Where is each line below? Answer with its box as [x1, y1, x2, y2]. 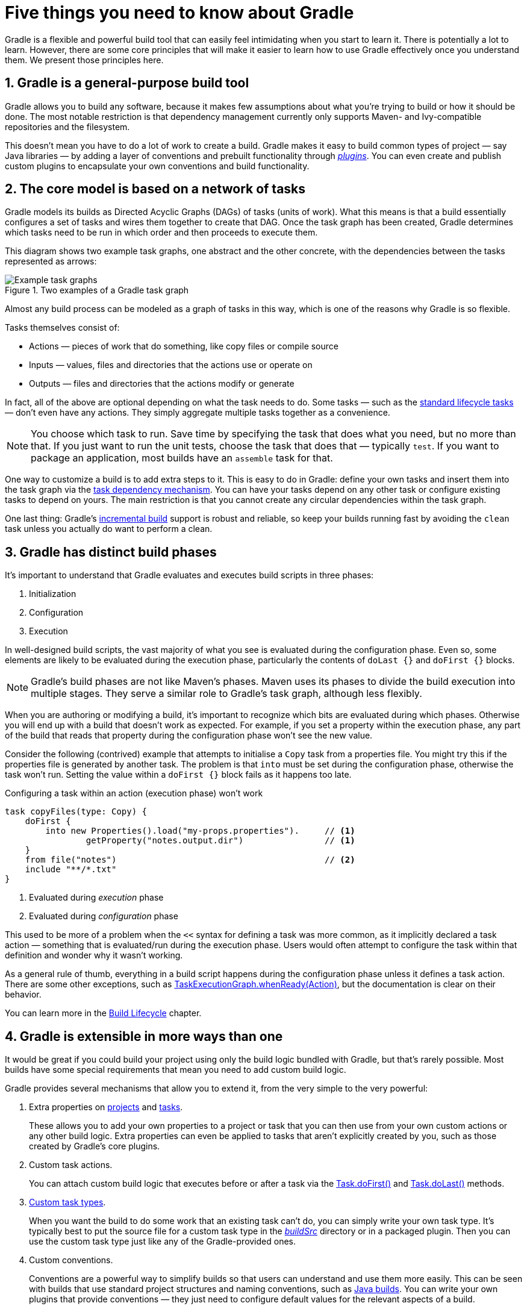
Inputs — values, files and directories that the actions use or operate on [29, 360, 313, 370]
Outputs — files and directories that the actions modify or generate [29, 378, 295, 389]
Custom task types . [29, 1197, 106, 1208]
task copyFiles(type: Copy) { [5, 807, 148, 817]
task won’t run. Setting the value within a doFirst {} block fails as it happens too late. [5, 769, 352, 780]
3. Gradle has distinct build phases [5, 544, 217, 560]
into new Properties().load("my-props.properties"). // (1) [45, 826, 355, 836]
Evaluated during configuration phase [29, 911, 178, 922]
